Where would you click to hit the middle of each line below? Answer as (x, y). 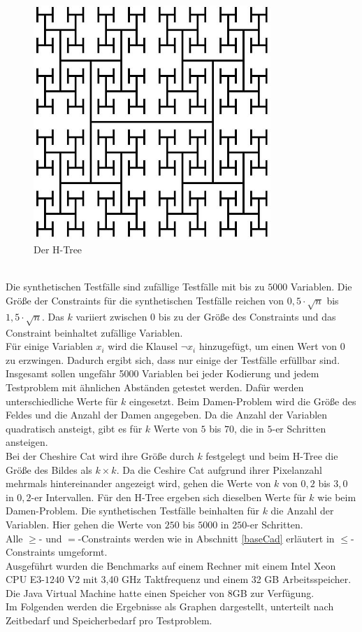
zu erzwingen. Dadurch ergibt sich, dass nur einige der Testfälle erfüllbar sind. (173, 359)
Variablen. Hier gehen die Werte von (84, 524)
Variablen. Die (321, 287)
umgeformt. (83, 552)
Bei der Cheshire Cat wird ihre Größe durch (100, 455)
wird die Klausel (143, 346)
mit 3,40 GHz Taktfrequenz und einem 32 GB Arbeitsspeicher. (217, 579)
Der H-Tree (58, 250)
